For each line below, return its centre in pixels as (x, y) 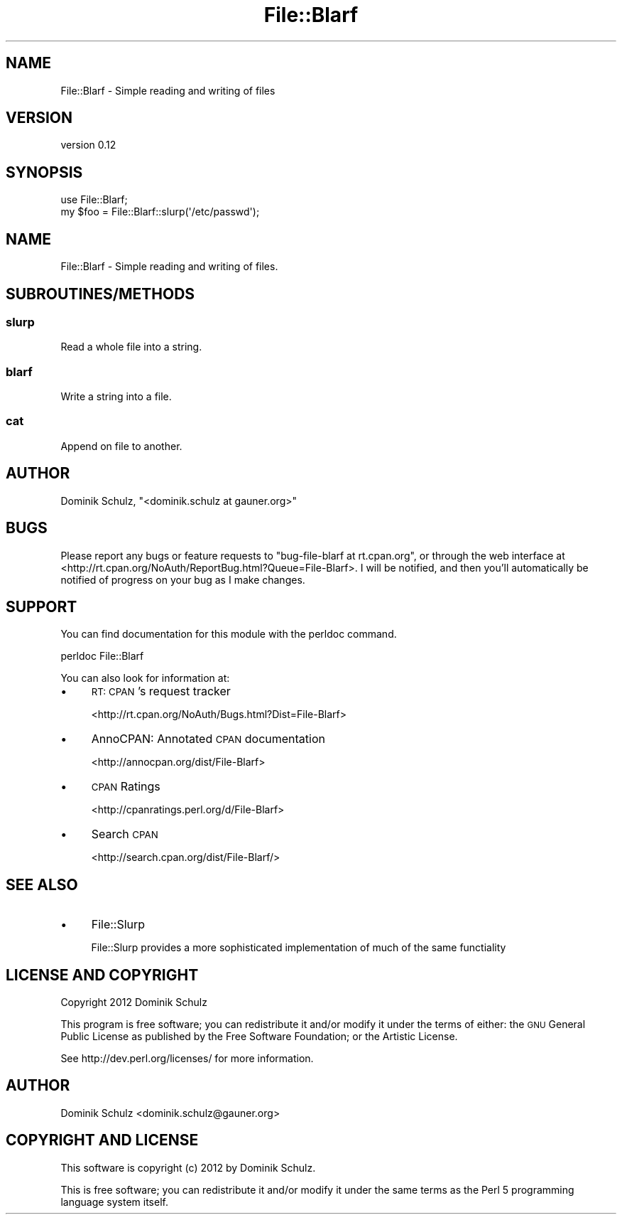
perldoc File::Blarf (102, 656)
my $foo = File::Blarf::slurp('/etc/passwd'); (160, 212)
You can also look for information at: (145, 678)
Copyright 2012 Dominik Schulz (134, 1002)
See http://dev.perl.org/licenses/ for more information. (187, 1059)
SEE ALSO (42, 884)
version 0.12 (88, 145)
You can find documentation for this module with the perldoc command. (229, 634)
